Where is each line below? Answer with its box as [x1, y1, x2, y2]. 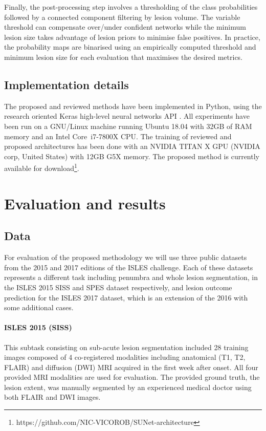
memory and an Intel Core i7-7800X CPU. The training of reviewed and [4, 131, 232, 141]
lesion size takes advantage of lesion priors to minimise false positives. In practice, [4, 31, 260, 42]
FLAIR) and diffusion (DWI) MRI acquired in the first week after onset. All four [4, 361, 258, 372]
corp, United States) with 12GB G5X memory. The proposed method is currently [4, 150, 259, 161]
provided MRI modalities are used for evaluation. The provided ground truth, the [4, 372, 260, 382]
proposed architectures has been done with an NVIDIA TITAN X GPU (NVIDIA [4, 141, 260, 152]
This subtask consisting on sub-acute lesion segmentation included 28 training [4, 341, 249, 352]
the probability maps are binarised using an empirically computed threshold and [4, 41, 256, 52]
